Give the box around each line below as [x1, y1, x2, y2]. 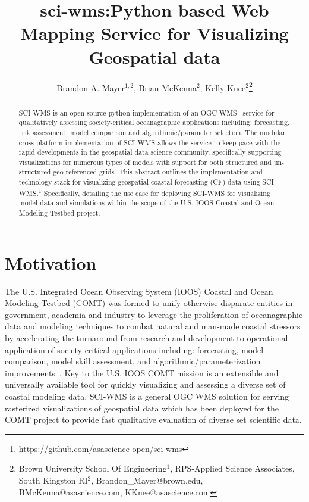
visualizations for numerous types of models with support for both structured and [18, 157, 272, 167]
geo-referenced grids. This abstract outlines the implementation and [53, 167, 263, 177]
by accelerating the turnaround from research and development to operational [5, 332, 288, 344]
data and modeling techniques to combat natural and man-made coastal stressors [5, 320, 301, 332]
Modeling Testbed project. [18, 208, 100, 218]
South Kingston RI [18, 473, 88, 486]
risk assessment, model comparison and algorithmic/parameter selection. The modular [18, 127, 286, 137]
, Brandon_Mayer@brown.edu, [91, 473, 203, 486]
